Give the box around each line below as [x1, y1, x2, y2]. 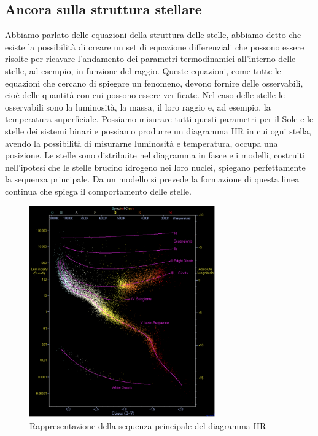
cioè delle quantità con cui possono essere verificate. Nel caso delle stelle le [5, 88, 285, 101]
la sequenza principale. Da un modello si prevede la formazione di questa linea [5, 173, 300, 185]
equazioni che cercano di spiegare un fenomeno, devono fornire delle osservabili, [5, 76, 303, 89]
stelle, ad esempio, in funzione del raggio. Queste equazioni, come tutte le [5, 64, 281, 77]
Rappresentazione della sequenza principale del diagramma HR [29, 419, 266, 432]
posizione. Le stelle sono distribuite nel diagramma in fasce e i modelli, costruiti [5, 149, 305, 162]
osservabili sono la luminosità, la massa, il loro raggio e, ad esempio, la [5, 100, 271, 113]
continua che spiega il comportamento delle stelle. [5, 184, 192, 197]
